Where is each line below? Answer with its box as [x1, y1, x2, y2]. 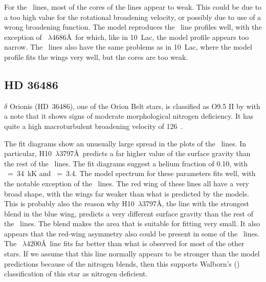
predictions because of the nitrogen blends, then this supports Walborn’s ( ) [4, 258, 240, 269]
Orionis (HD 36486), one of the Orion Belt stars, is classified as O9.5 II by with [9, 100, 260, 111]
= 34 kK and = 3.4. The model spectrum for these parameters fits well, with [7, 168, 256, 179]
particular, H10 [4, 148, 52, 159]
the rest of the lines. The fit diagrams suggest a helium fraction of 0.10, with [4, 158, 248, 168]
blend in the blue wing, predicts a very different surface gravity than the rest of [4, 208, 253, 219]
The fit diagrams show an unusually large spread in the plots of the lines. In [4, 138, 247, 148]
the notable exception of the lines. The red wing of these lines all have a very [4, 178, 249, 188]
